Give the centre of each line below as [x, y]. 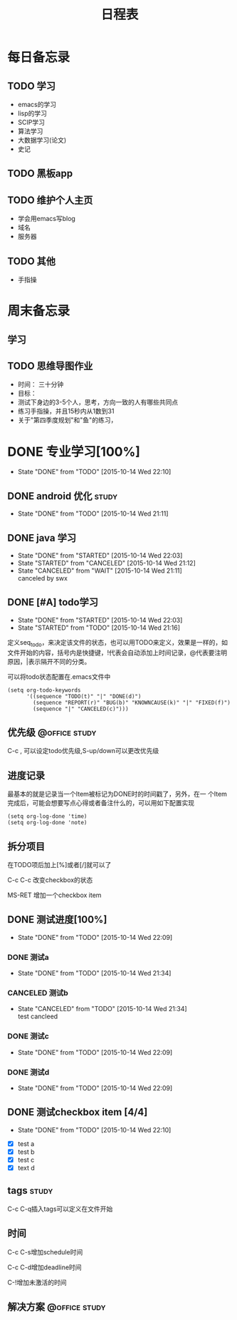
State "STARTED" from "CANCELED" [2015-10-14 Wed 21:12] [106, 563]
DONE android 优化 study [63, 496]
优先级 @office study [52, 732]
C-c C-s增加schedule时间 [45, 1252]
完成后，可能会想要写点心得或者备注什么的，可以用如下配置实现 [101, 803]
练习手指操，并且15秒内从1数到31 [66, 411]
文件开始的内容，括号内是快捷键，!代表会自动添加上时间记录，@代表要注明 [117, 653]
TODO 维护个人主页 [50, 200]
